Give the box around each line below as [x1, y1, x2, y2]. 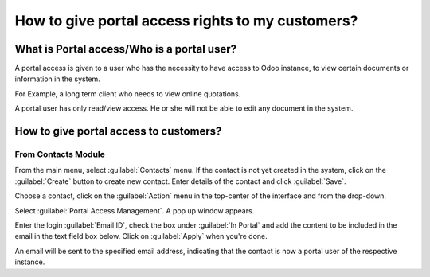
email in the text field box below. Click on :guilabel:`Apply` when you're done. [14, 232, 268, 241]
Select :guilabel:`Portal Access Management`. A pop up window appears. [14, 205, 255, 215]
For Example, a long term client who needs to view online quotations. [14, 88, 241, 99]
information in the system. [14, 74, 101, 84]
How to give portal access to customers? [14, 124, 222, 138]
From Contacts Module [14, 149, 105, 160]
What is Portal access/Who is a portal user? [14, 42, 236, 56]
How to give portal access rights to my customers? [14, 12, 358, 29]
